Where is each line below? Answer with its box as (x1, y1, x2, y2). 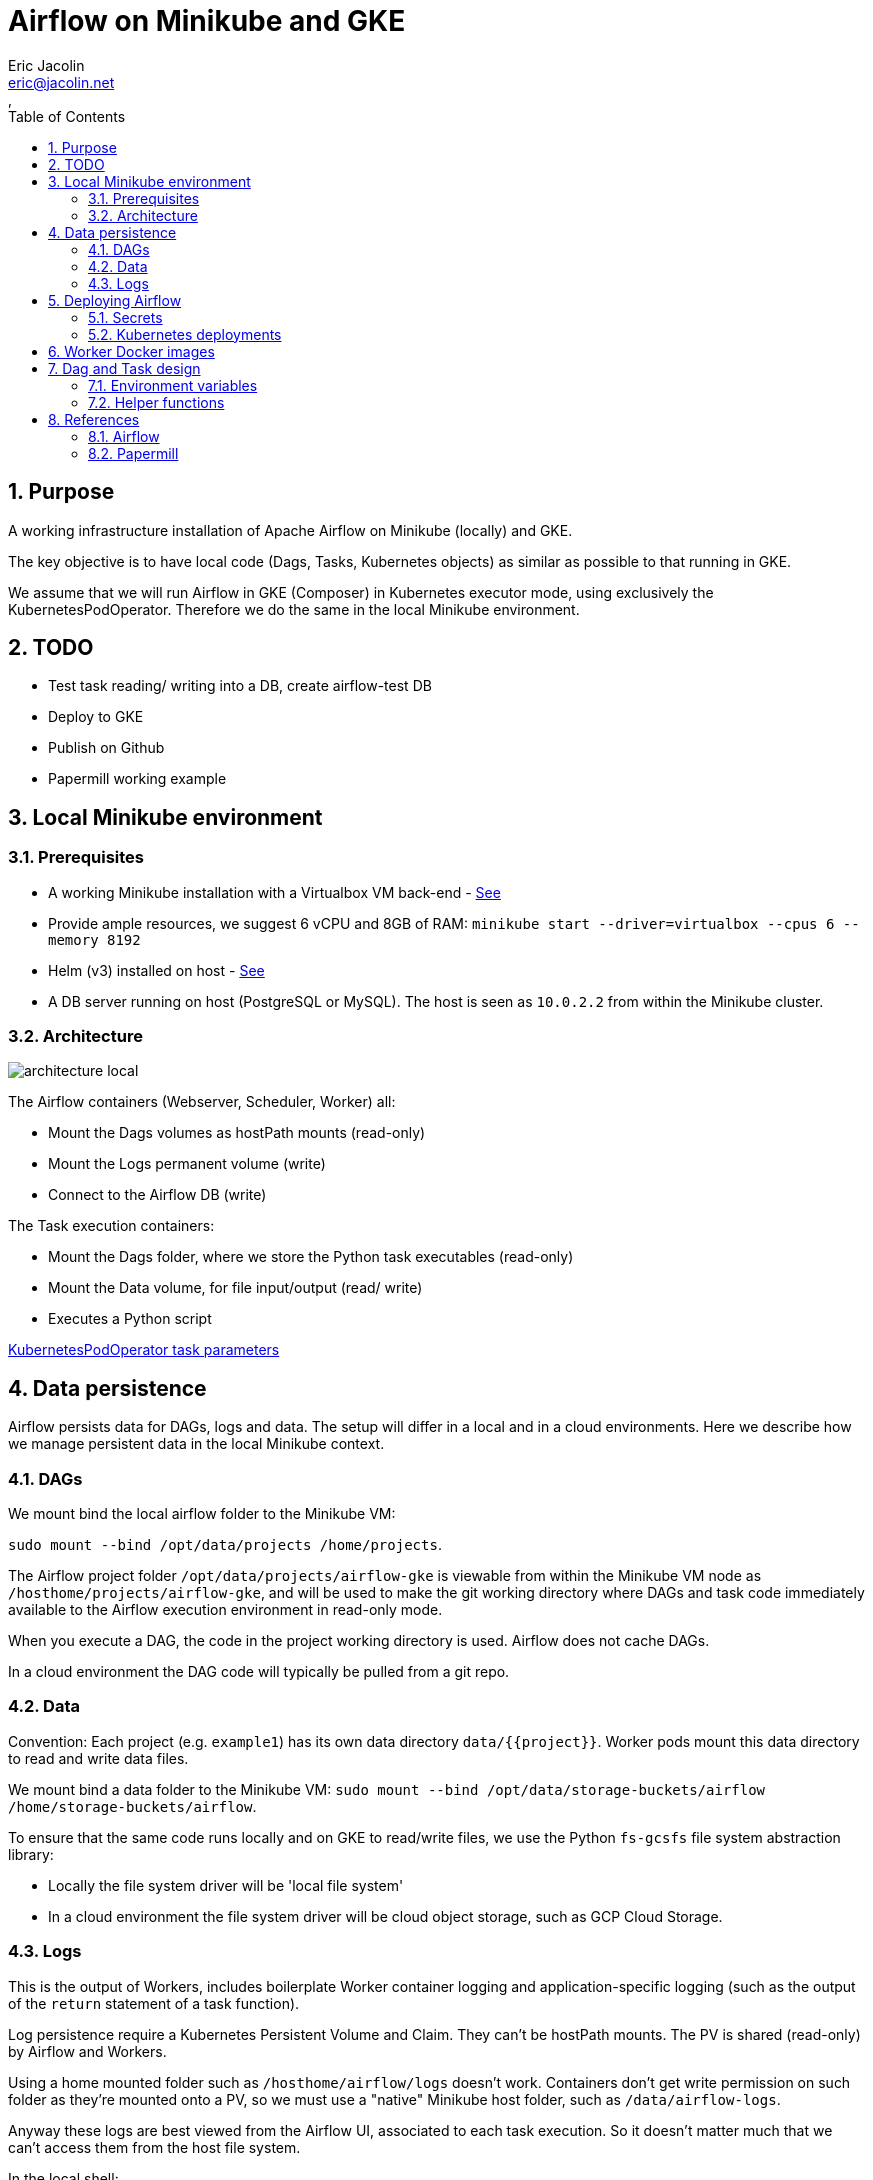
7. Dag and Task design (48, 359, 201, 377)
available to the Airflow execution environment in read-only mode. (8, 1601, 443, 1618)
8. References (48, 410, 140, 428)
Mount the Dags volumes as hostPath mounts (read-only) (48, 1124, 426, 1142)
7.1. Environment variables (88, 376, 258, 394)
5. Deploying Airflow (48, 291, 182, 309)
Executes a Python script (48, 1310, 212, 1328)
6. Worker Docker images (48, 342, 215, 360)
